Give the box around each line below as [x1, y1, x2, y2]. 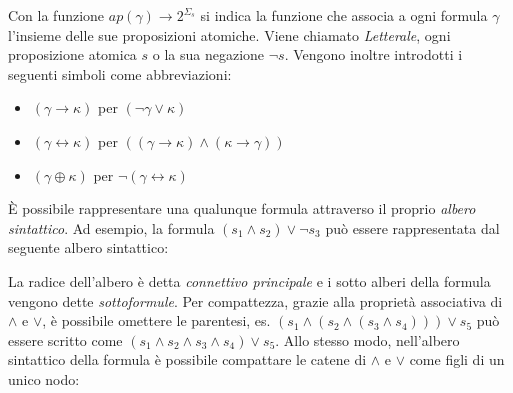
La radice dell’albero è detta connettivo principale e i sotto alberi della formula [8, 270, 491, 291]
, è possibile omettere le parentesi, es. [42, 310, 271, 331]
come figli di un [409, 349, 505, 370]
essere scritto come [8, 329, 123, 350]
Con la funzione [8, 5, 105, 25]
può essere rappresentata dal [325, 217, 500, 238]
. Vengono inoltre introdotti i [284, 44, 463, 65]
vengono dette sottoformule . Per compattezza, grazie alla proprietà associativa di [8, 290, 503, 311]
